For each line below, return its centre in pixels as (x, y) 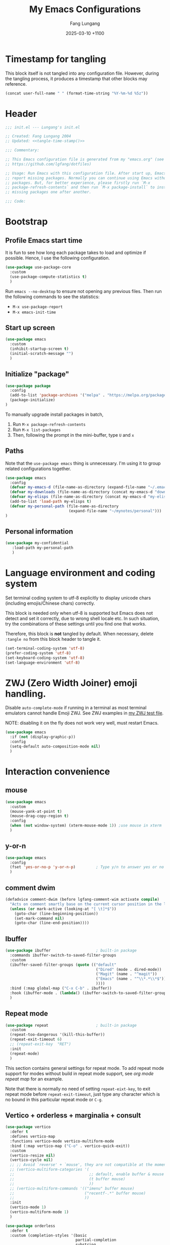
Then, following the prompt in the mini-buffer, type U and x (73, 435)
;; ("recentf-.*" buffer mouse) (78, 1193)
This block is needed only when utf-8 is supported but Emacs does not (79, 613)
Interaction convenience (58, 772)
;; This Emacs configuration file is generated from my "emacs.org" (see (85, 159)
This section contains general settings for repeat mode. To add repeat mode (85, 1068)
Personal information (39, 531)
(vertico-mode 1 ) (28, 1207)
